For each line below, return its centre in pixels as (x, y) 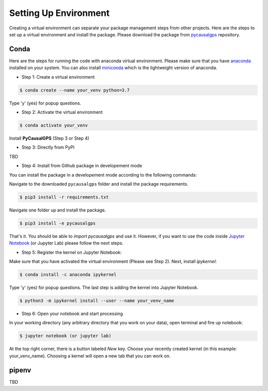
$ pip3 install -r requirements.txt (64, 197)
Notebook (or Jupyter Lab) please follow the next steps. (66, 243)
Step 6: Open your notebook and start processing (72, 313)
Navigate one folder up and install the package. (58, 210)
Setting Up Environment (59, 13)
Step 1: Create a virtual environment (58, 77)
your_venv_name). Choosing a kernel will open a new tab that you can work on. (90, 356)
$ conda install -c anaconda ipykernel (68, 274)
